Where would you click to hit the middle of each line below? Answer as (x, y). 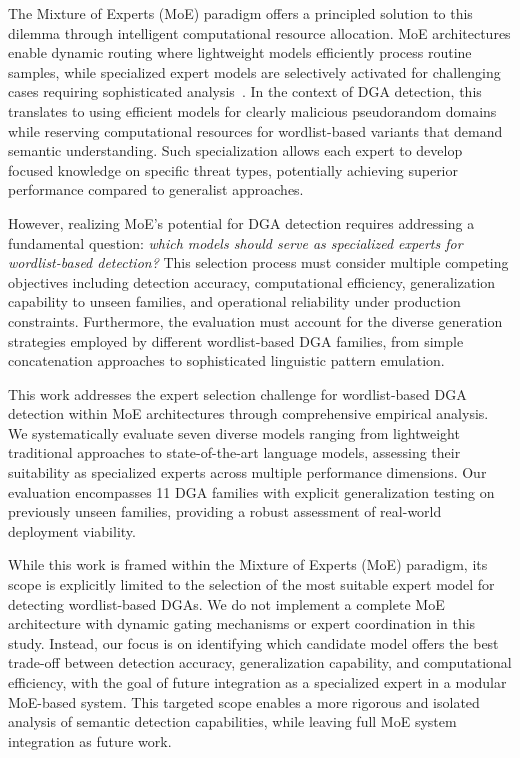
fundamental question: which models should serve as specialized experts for (235, 242)
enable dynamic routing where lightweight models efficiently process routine (240, 52)
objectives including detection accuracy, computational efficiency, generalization (252, 281)
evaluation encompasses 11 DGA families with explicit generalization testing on (251, 491)
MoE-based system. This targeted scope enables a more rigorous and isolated (244, 701)
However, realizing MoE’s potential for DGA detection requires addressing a (241, 222)
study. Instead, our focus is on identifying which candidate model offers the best (253, 642)
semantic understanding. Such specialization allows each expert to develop (235, 150)
